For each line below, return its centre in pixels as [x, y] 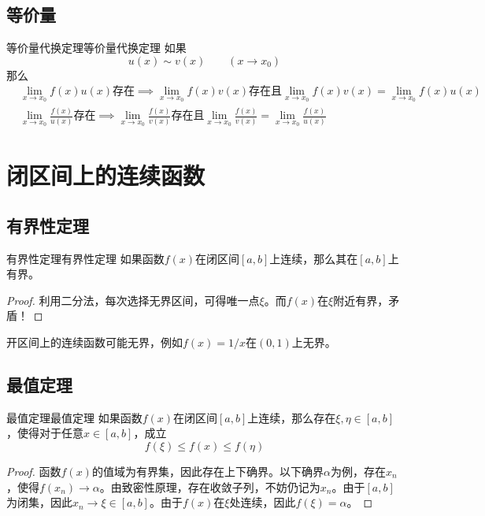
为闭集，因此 [39, 502]
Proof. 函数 [34, 471]
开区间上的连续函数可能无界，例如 [94, 342]
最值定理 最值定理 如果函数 [74, 417]
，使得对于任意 [45, 433]
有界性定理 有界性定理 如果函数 [85, 258]
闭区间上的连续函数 [106, 175]
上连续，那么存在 [292, 417]
